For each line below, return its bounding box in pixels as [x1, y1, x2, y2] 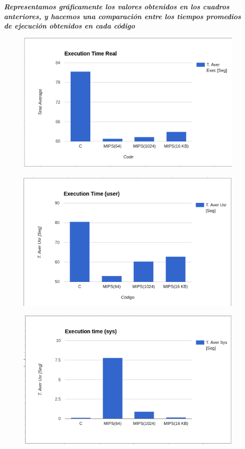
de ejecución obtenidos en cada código [4, 21, 135, 31]
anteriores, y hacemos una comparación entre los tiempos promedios [4, 11, 241, 21]
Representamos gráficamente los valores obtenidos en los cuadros [4, 1, 230, 11]
